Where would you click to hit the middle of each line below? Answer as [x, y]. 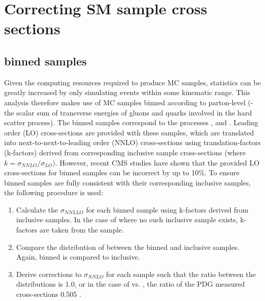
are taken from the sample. [82, 230]
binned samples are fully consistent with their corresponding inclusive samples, [128, 182]
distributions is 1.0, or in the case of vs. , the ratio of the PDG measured [130, 284]
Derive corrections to [49, 274]
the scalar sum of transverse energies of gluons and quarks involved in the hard [128, 112]
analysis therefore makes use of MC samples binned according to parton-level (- [129, 102]
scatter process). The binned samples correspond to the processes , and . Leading [131, 122]
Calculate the [37, 209]
